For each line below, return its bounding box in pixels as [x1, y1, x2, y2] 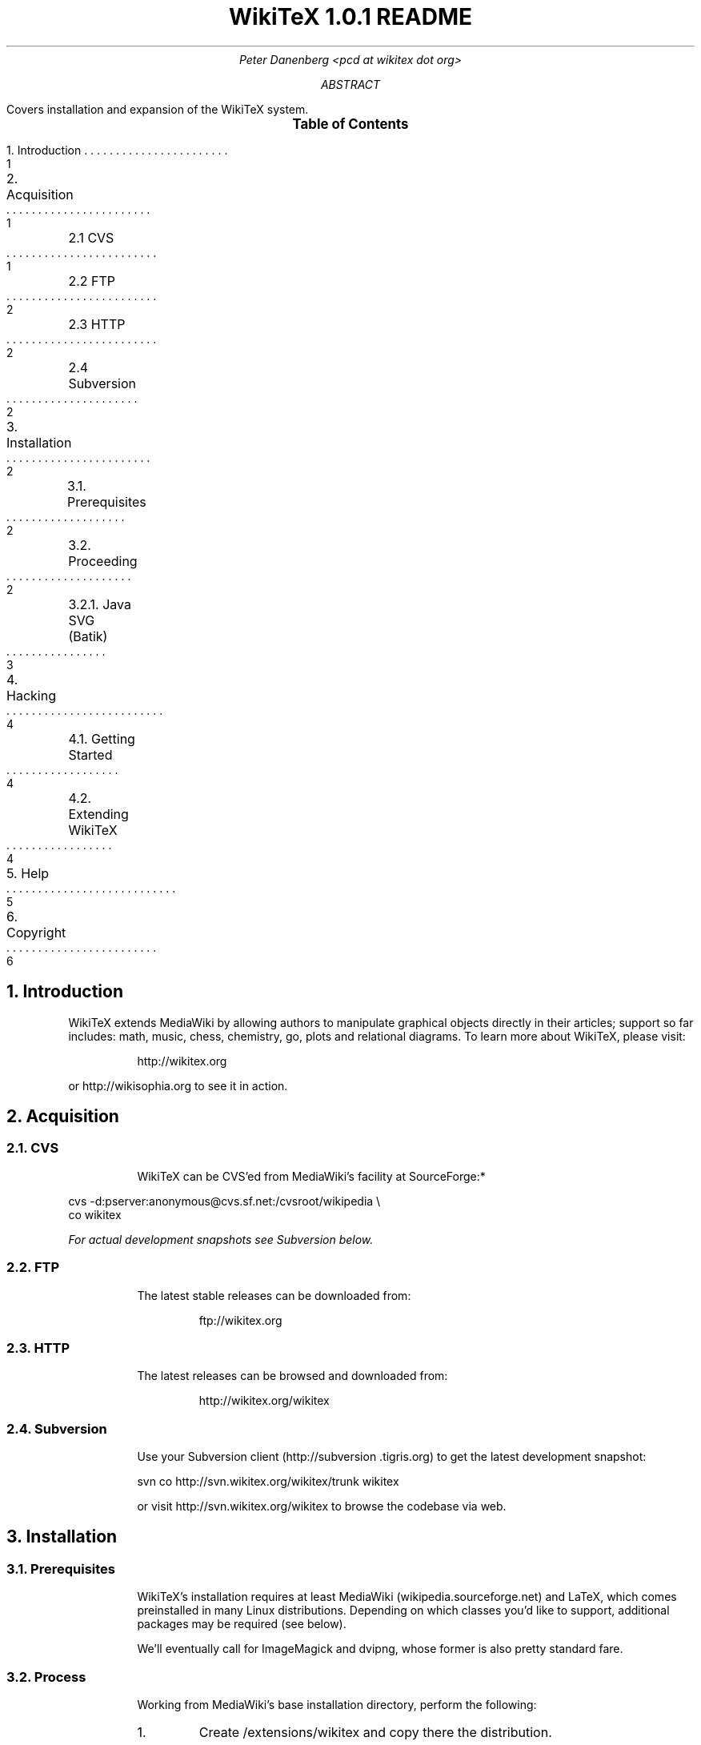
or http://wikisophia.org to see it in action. [68, 1078, 288, 1093]
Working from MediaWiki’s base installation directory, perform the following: [137, 1698, 537, 1712]
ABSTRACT [320, 77, 381, 91]
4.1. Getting [68, 730, 135, 747]
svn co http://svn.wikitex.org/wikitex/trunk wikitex [137, 1474, 399, 1489]
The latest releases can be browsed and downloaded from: [137, 1369, 448, 1383]
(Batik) [68, 628, 108, 644]
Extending [68, 805, 129, 822]
